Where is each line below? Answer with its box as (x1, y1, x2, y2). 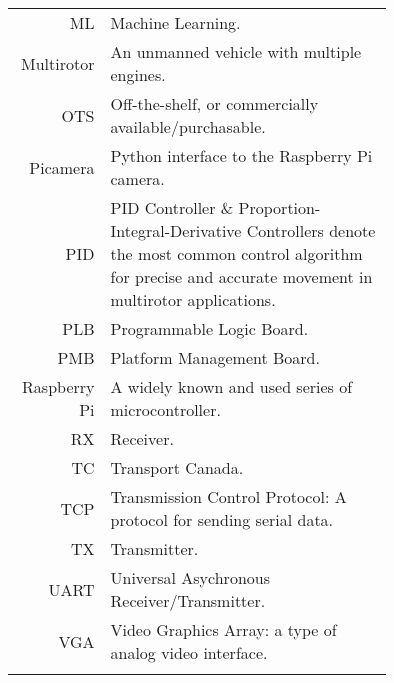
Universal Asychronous (110, 566, 270, 589)
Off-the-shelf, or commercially (110, 92, 319, 115)
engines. (110, 63, 166, 86)
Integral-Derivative (110, 219, 242, 242)
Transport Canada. (110, 456, 244, 479)
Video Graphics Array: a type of (110, 618, 337, 641)
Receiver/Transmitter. (110, 589, 266, 612)
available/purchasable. (110, 115, 266, 138)
